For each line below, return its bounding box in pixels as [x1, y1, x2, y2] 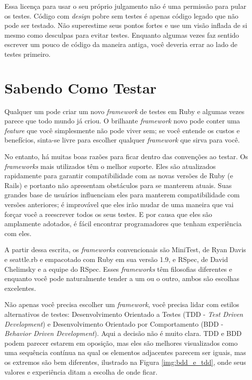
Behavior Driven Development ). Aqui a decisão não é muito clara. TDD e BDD [4, 328, 242, 338]
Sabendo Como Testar [4, 77, 157, 97]
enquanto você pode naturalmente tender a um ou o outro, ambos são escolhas [4, 273, 240, 284]
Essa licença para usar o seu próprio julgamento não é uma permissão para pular [4, 1, 247, 11]
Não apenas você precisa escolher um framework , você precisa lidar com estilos [4, 299, 239, 309]
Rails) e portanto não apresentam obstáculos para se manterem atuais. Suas [4, 180, 232, 190]
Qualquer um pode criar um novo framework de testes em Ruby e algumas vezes [4, 106, 245, 116]
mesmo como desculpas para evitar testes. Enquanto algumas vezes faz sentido [4, 29, 239, 40]
